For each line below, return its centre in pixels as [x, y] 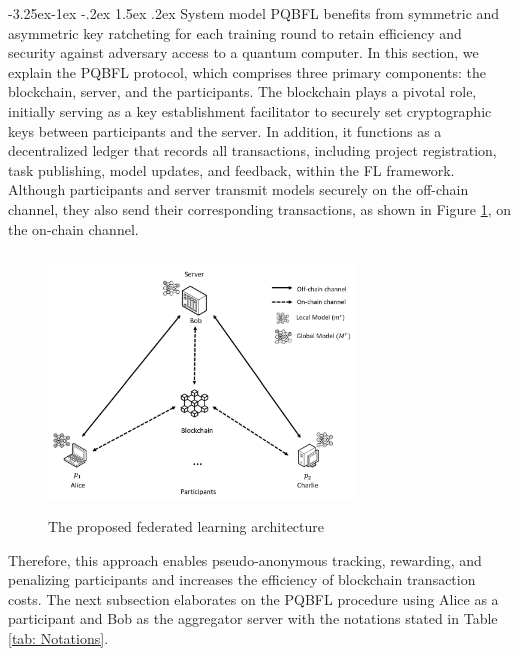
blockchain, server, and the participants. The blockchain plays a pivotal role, [242, 91]
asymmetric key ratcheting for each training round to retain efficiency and [235, 32]
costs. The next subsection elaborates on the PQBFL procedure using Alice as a [253, 598]
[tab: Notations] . [58, 637]
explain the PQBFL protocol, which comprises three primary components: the [247, 71]
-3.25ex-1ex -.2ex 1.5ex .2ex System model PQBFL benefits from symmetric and [254, 13]
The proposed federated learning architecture [186, 525]
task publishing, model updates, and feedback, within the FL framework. [231, 169]
